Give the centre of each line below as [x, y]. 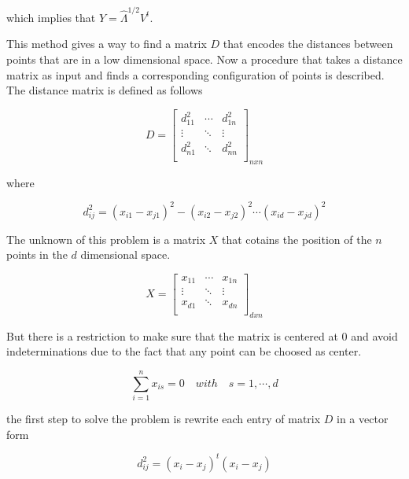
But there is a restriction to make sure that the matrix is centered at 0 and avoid [202, 335]
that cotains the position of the [297, 239]
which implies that [51, 17]
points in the [37, 254]
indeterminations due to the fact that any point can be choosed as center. [184, 351]
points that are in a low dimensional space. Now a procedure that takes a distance [204, 59]
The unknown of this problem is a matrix [106, 239]
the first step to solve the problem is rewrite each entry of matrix [164, 418]
